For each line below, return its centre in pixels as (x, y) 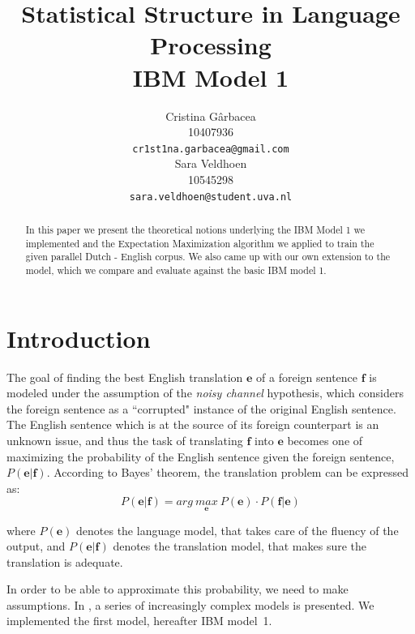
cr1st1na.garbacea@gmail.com (211, 149)
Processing (211, 45)
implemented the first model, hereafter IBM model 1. (139, 621)
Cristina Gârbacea (211, 116)
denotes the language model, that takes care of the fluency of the (237, 530)
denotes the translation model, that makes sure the (240, 546)
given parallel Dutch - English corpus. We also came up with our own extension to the (208, 257)
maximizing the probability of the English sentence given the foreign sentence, (201, 456)
